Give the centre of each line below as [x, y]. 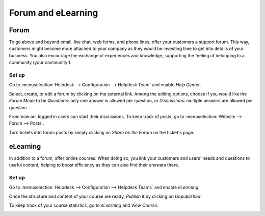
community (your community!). [40, 62]
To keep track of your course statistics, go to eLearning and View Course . [84, 205]
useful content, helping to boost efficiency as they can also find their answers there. [94, 165]
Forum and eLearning [53, 13]
